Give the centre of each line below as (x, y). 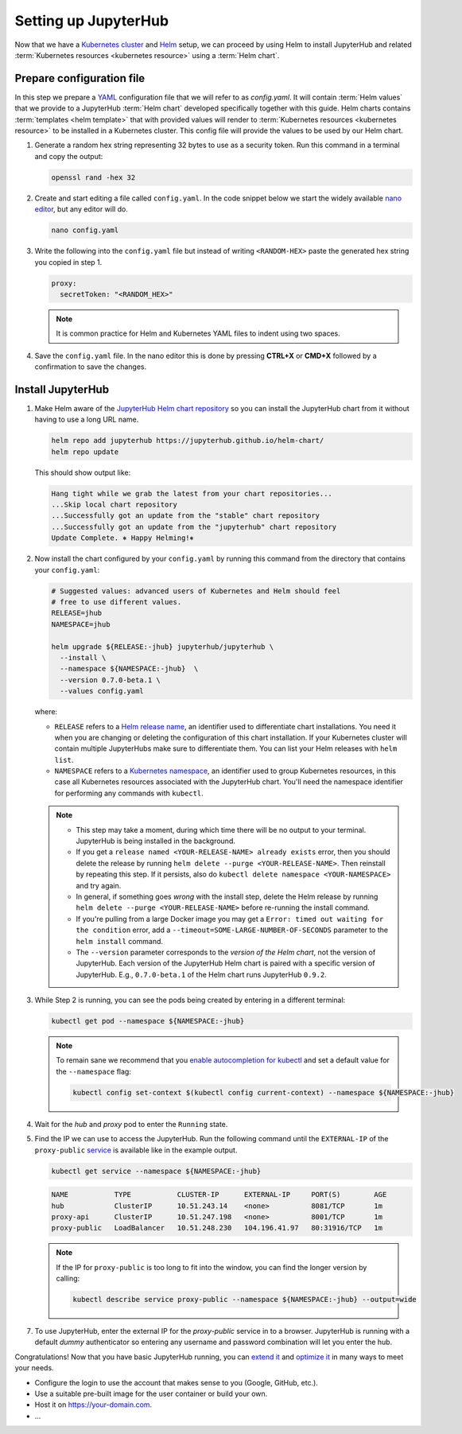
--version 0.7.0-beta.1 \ (110, 680)
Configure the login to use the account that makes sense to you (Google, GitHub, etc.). (176, 1382)
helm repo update (85, 452)
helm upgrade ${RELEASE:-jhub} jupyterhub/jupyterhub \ (163, 647)
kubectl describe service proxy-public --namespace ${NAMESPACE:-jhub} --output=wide (245, 1300)
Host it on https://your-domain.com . (93, 1405)
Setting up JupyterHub (92, 21)
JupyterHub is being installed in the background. (156, 841)
